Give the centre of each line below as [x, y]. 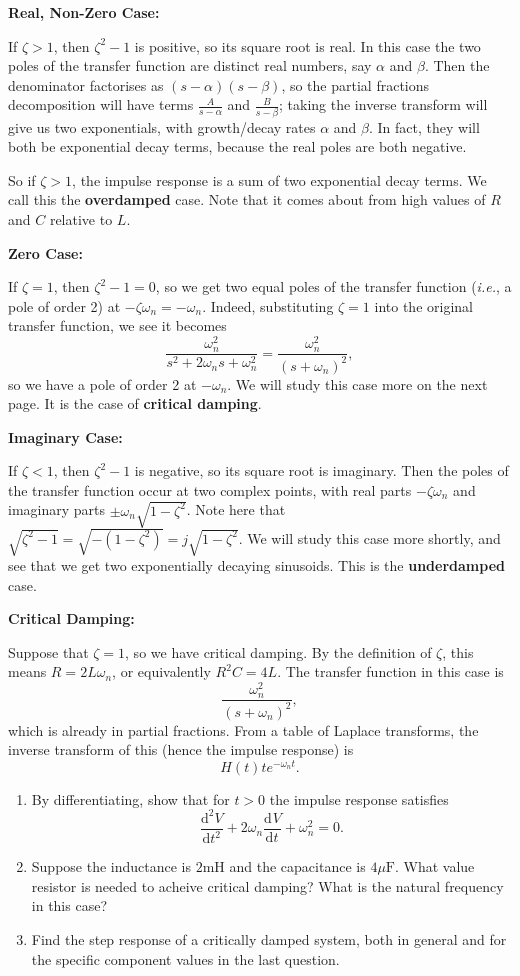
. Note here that [236, 509]
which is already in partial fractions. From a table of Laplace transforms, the [243, 729]
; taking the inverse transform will [383, 104]
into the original [423, 305]
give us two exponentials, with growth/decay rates [162, 126]
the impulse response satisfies [359, 798]
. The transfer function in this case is [390, 671]
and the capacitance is [297, 866]
